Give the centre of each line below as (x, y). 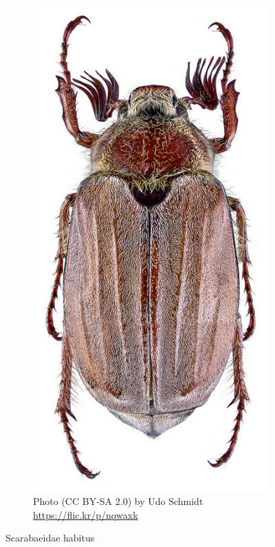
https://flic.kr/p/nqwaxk (86, 514)
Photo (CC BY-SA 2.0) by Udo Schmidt (118, 501)
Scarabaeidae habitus (50, 538)
